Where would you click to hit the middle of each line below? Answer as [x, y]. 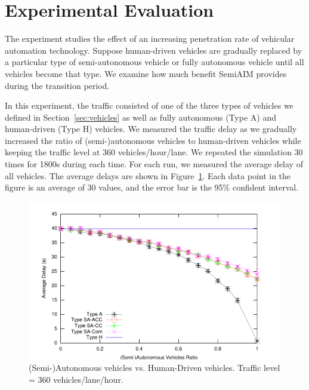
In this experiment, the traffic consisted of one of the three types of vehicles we [149, 105]
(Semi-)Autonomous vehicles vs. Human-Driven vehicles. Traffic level [154, 368]
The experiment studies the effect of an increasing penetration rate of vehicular [150, 39]
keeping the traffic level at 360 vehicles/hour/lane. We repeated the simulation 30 [154, 152]
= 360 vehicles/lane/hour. [76, 380]
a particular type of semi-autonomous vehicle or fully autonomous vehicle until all [154, 62]
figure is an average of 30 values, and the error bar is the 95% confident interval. [152, 187]
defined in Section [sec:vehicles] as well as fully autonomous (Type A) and [140, 117]
